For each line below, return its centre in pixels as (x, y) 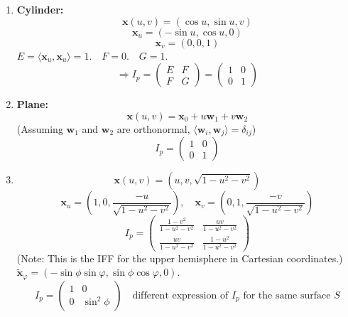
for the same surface (287, 295)
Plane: (32, 104)
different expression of (180, 295)
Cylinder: (40, 9)
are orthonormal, (153, 128)
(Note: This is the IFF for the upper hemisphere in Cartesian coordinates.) (180, 258)
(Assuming (40, 128)
